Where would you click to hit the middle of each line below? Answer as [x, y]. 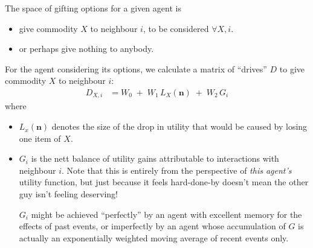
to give [292, 68]
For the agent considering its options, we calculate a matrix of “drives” [136, 68]
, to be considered [176, 28]
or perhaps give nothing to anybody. [86, 49]
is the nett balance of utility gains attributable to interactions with [155, 158]
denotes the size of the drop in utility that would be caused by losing [179, 126]
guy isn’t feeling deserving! [68, 194]
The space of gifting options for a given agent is [93, 8]
